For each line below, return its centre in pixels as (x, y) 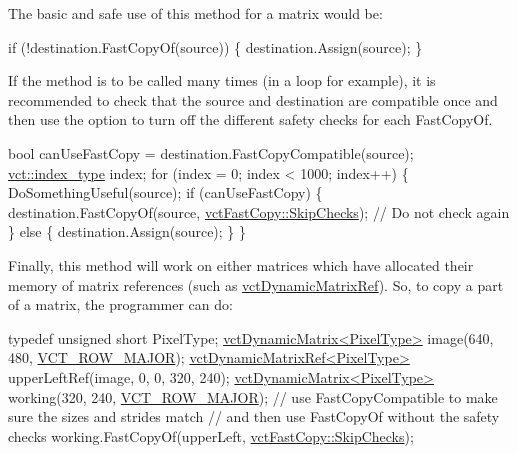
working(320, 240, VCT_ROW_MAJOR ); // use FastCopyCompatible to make (253, 396)
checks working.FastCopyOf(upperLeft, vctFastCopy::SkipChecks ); (211, 435)
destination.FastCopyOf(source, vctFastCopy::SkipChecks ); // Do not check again (259, 211)
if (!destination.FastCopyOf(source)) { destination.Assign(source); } (215, 46)
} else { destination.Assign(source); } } (127, 231)
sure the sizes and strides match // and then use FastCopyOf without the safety (254, 416)
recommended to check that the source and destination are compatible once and (253, 99)
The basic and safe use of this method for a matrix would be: (195, 13)
